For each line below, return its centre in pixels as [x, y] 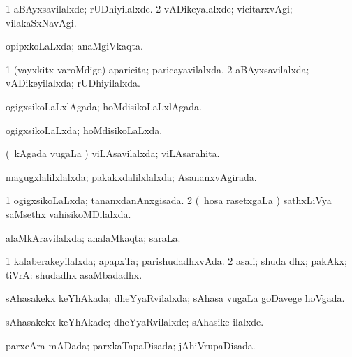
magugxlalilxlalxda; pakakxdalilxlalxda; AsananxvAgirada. [131, 176]
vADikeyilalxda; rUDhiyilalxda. [73, 83]
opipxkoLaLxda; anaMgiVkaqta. [74, 46]
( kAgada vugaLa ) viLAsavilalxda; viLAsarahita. [113, 153]
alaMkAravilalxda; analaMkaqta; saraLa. [93, 237]
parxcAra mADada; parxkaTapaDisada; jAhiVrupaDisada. [131, 345]
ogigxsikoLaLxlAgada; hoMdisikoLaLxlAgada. [104, 106]
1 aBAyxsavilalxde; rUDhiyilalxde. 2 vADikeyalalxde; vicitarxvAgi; [149, 8]
